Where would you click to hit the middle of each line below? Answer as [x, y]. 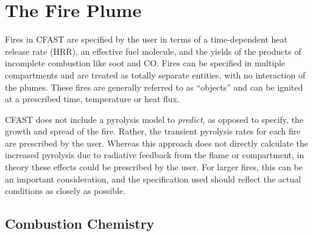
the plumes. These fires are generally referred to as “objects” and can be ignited [154, 87]
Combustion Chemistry [80, 224]
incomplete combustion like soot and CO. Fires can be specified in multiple [145, 63]
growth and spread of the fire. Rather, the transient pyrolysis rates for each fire [153, 131]
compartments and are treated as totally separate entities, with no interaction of [155, 75]
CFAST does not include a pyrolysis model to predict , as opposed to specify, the [154, 119]
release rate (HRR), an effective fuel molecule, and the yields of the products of [153, 51]
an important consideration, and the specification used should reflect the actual [153, 179]
